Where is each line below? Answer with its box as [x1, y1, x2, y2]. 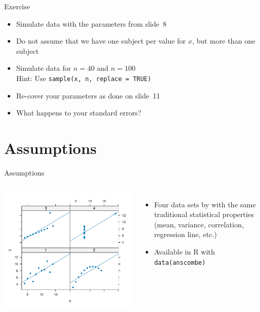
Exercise [4, 1, 30, 11]
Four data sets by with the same [154, 199, 256, 209]
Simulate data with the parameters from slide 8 [16, 18, 167, 29]
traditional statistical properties [154, 209, 254, 220]
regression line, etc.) [154, 229, 217, 240]
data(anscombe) [154, 259, 206, 266]
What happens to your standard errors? [16, 107, 142, 118]
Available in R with [154, 246, 215, 257]
